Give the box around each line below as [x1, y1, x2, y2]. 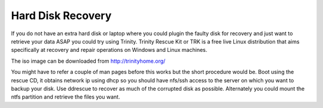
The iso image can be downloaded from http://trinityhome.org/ [11, 57, 166, 64]
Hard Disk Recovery [11, 9, 112, 22]
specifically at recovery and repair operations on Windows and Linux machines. [11, 47, 208, 54]
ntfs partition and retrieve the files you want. [11, 93, 120, 101]
